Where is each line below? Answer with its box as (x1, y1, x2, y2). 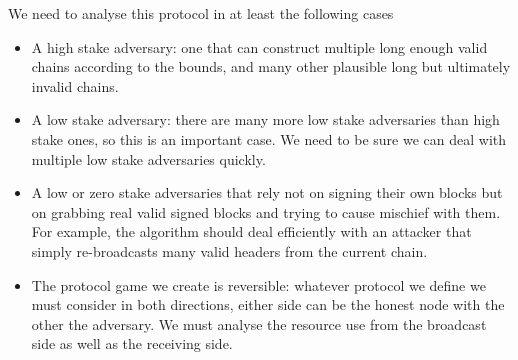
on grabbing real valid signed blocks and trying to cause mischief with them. (31, 201, 501, 222)
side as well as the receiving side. (31, 333, 233, 354)
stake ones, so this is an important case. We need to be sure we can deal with (31, 128, 507, 149)
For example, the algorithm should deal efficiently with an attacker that (31, 221, 472, 242)
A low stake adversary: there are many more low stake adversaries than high (31, 109, 500, 130)
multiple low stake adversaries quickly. (31, 148, 266, 169)
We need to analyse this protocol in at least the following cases (8, 3, 394, 23)
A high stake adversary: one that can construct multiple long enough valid (31, 36, 488, 57)
